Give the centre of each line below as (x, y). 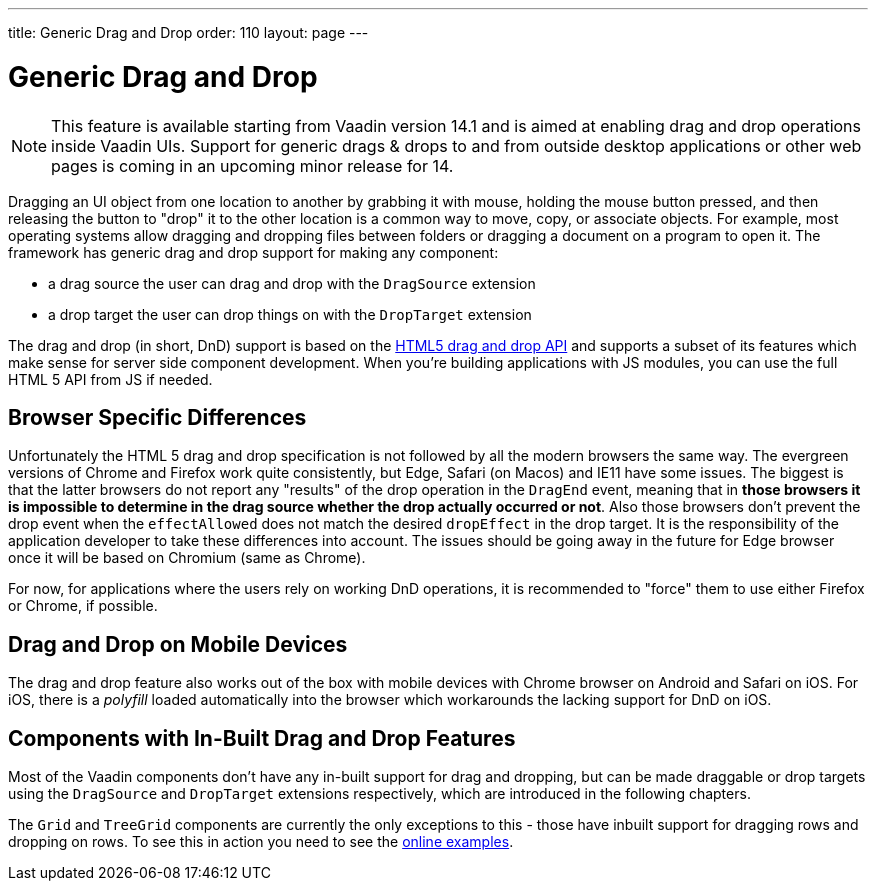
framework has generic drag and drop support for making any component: (253, 252)
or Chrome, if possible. (83, 606)
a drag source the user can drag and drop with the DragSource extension (292, 283)
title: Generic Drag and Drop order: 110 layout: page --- (188, 32)
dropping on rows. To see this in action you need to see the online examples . (261, 842)
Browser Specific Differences (157, 417)
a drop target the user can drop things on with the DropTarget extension (290, 314)
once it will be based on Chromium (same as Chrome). (187, 558)
